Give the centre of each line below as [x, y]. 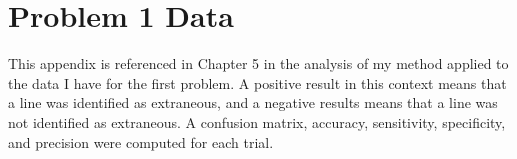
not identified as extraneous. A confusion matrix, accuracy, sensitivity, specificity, [257, 121]
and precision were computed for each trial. [141, 141]
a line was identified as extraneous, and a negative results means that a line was [253, 102]
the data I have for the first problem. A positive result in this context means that [257, 82]
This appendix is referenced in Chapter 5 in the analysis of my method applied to [258, 63]
